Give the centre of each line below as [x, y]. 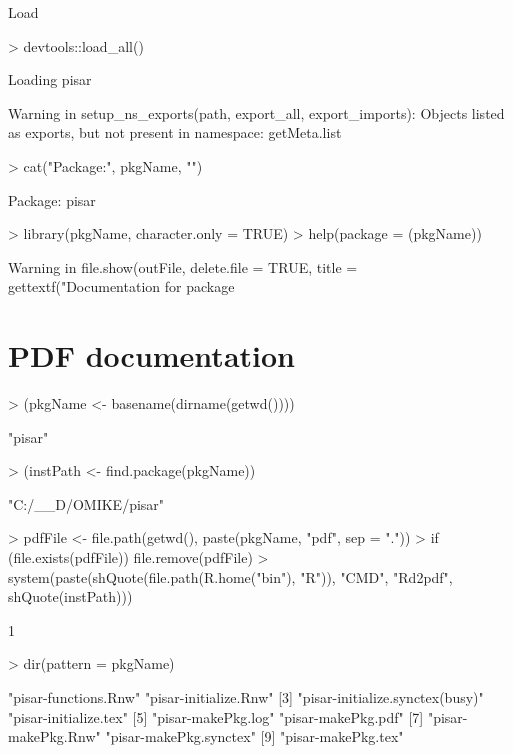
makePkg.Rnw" [54, 736]
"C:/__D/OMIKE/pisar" [86, 503]
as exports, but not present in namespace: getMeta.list [175, 132]
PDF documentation [151, 355]
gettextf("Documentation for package [121, 286]
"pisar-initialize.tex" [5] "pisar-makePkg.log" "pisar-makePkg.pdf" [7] [216, 716]
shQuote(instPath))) [70, 596]
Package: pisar [52, 199]
